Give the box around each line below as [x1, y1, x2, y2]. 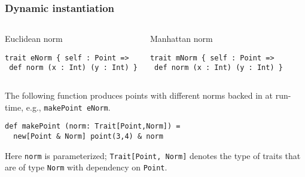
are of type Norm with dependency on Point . [5, 161, 167, 173]
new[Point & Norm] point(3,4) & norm [13, 132, 163, 141]
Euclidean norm [5, 32, 63, 45]
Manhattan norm [150, 32, 213, 45]
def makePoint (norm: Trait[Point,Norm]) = [5, 122, 181, 131]
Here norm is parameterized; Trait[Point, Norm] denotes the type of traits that [5, 149, 301, 161]
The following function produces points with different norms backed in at [5, 89, 273, 102]
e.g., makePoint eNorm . [26, 100, 111, 113]
